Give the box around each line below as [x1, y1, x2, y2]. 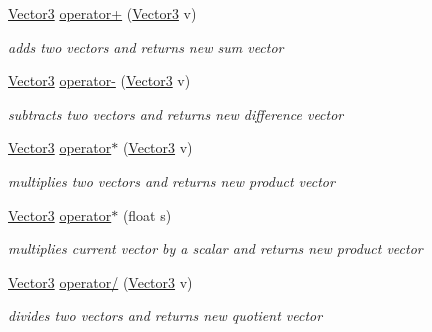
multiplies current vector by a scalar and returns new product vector [8, 238, 423, 259]
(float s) [122, 204, 172, 225]
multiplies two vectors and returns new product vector [8, 170, 335, 191]
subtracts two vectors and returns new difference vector [8, 103, 344, 124]
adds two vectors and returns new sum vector [8, 36, 284, 57]
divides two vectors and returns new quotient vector [8, 305, 323, 326]
